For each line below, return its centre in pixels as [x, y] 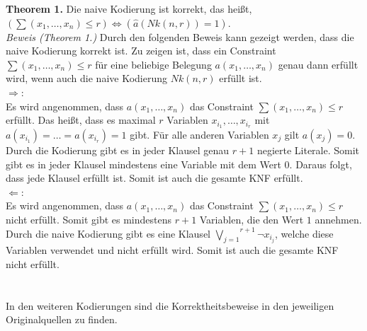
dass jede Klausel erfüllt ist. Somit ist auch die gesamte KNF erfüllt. [154, 178]
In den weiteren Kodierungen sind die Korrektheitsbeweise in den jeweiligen [170, 305]
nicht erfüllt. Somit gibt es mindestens [89, 219]
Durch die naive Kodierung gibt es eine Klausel [108, 233]
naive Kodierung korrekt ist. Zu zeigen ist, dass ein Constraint [141, 51]
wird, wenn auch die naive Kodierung [86, 78]
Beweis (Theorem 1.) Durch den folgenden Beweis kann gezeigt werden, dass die [180, 36]
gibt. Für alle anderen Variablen [199, 135]
